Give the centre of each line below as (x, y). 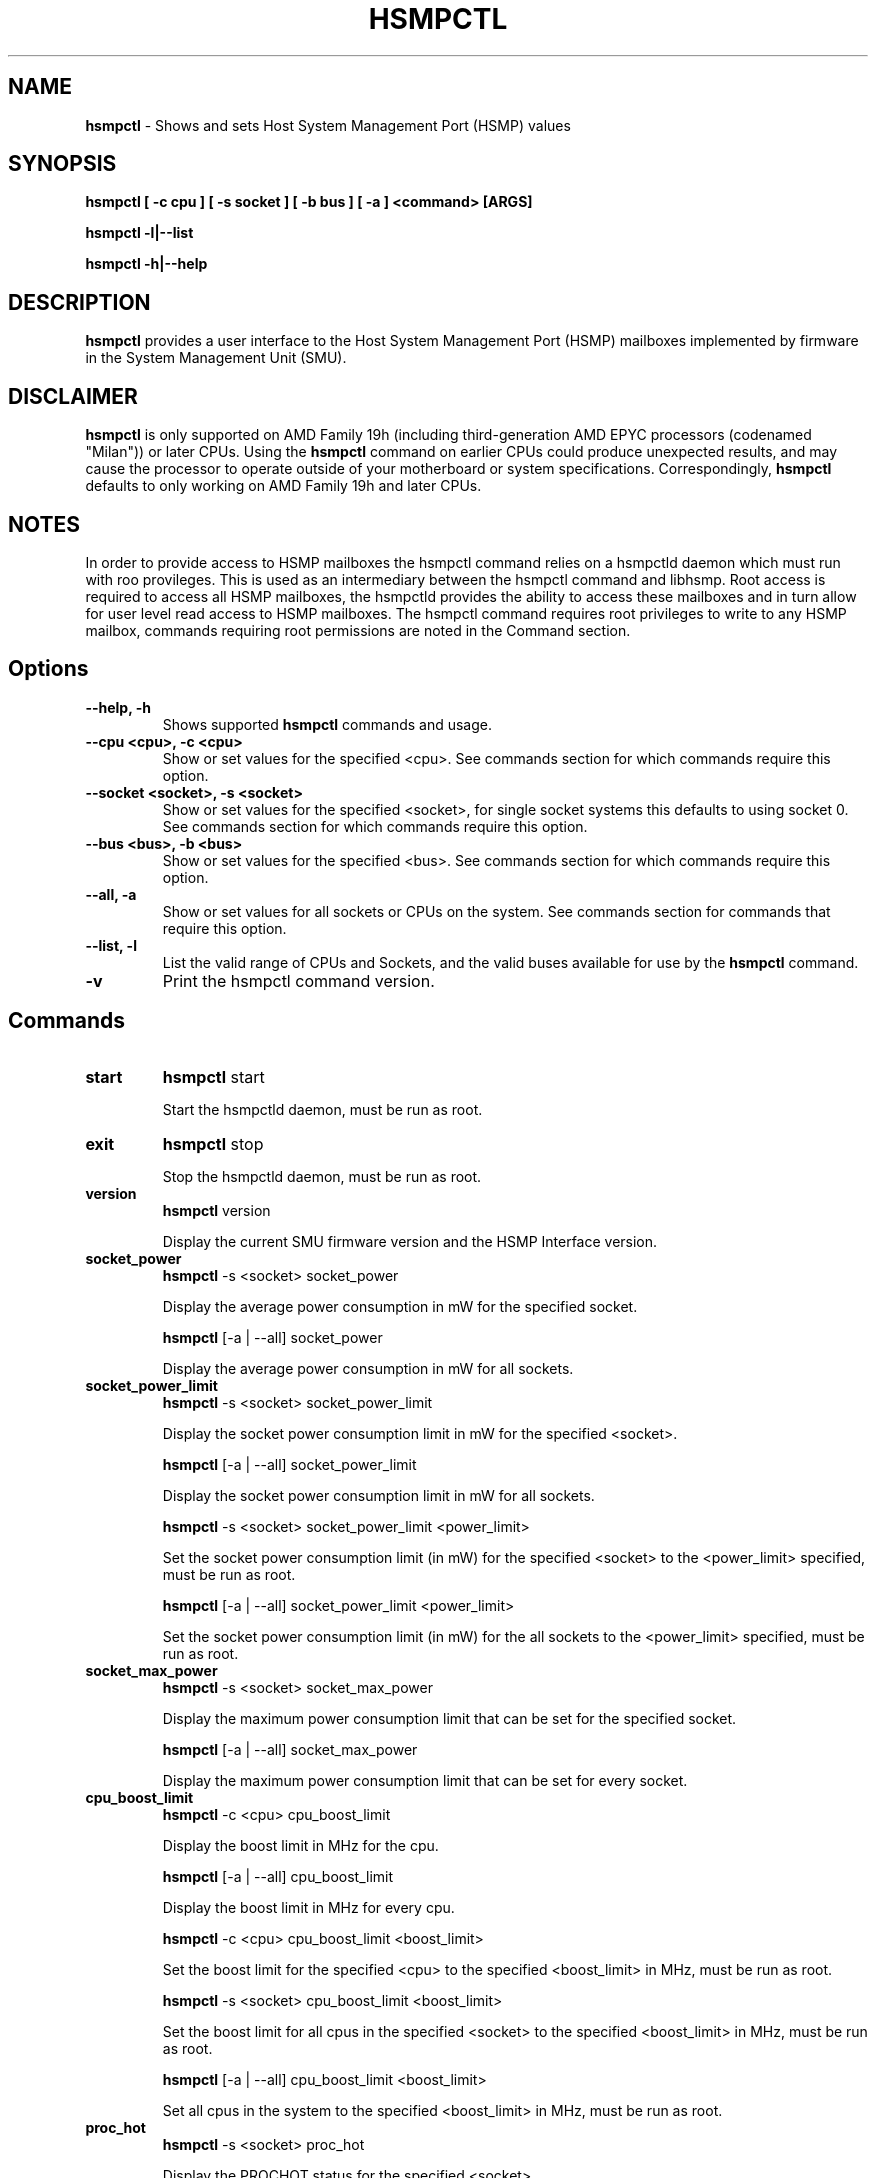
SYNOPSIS (62, 164)
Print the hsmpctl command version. (298, 980)
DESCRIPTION (79, 302)
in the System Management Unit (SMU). (216, 358)
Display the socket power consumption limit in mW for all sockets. (378, 1495)
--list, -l (111, 945)
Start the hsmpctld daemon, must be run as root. (322, 1109)
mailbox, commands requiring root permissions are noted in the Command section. (358, 630)
